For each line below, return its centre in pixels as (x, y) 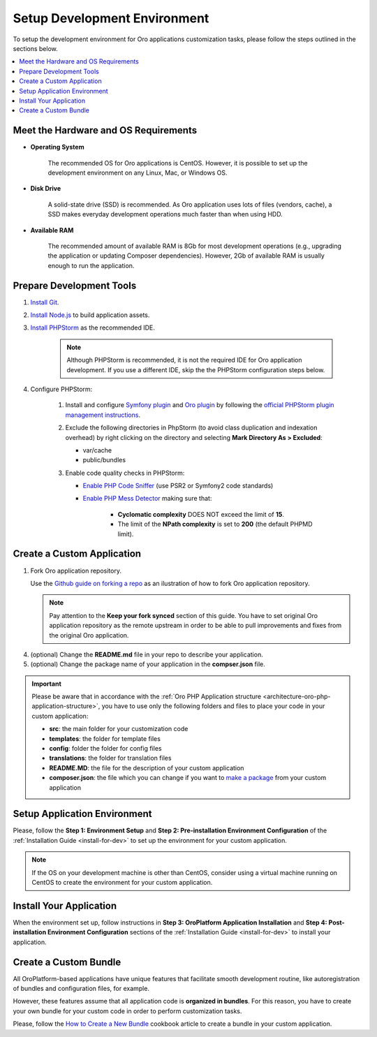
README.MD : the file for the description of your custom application (147, 767)
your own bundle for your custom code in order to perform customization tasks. (127, 1011)
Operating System (57, 147)
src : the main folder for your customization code (119, 729)
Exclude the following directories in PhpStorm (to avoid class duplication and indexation (191, 428)
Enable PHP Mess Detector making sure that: (147, 499)
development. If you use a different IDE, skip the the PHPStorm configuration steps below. (196, 369)
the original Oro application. (89, 635)
